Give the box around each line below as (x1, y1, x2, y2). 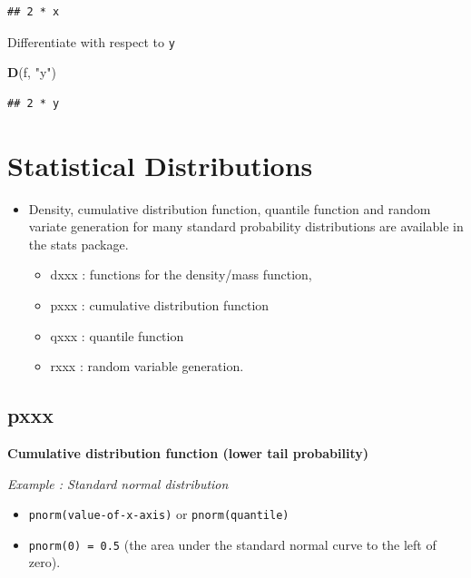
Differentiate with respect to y (7, 32, 175, 51)
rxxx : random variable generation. (50, 357, 244, 376)
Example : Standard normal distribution (7, 474, 229, 493)
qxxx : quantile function (50, 326, 184, 345)
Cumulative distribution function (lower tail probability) (7, 443, 369, 462)
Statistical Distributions (7, 146, 313, 183)
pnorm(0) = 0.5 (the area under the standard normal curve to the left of (28, 534, 437, 554)
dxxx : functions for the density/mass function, (50, 265, 312, 284)
